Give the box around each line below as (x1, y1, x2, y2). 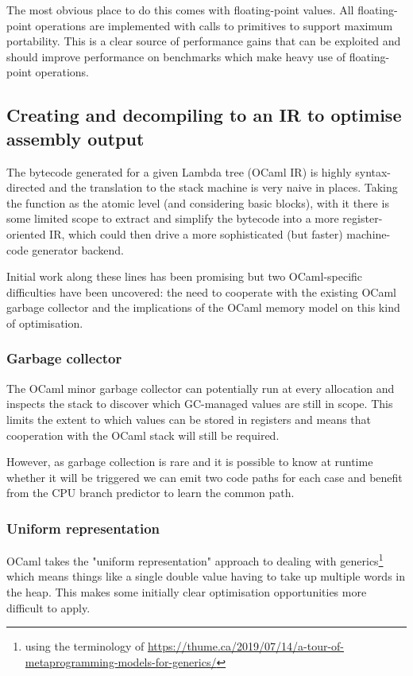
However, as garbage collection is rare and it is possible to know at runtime (6, 453, 373, 470)
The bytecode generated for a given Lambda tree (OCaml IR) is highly (6, 163, 352, 180)
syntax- (355, 163, 392, 180)
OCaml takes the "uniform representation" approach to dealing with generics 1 (6, 550, 384, 569)
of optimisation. (6, 314, 83, 331)
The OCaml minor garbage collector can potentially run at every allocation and (6, 379, 395, 396)
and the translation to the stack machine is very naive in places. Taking (48, 179, 398, 196)
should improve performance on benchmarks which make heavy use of (6, 48, 345, 64)
